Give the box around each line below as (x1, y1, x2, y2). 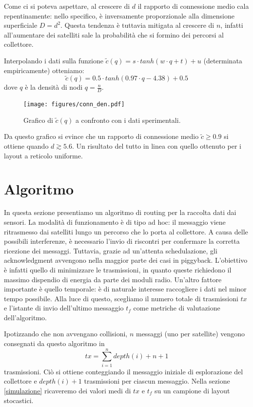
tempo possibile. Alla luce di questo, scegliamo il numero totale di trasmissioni (4, 293, 238, 303)
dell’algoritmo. (4, 312, 47, 322)
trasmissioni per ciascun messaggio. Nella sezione (84, 376, 230, 386)
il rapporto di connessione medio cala (137, 1, 249, 11)
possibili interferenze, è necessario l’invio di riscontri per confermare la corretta (4, 236, 240, 246)
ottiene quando (4, 141, 49, 151)
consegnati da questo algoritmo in (4, 338, 105, 349)
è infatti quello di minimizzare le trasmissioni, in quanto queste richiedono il (4, 264, 232, 274)
